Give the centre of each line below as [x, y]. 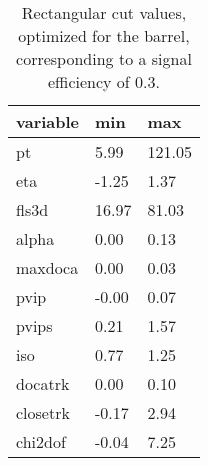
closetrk [43, 412]
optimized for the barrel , [104, 35]
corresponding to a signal [104, 58]
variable [48, 121]
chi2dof [41, 441]
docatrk [43, 383]
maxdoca [47, 267]
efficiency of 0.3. [103, 81]
